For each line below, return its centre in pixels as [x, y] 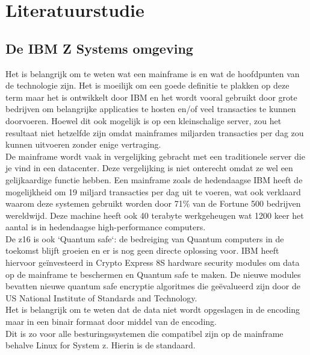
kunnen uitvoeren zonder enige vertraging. [83, 144]
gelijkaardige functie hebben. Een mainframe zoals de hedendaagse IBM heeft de [154, 179]
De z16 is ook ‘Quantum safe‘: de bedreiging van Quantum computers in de [145, 238]
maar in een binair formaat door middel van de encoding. [111, 322]
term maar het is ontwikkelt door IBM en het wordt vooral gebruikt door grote [151, 97]
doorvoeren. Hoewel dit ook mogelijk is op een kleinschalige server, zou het [144, 120]
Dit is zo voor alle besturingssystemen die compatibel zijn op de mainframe [144, 333]
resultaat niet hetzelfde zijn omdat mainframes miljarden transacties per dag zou [155, 132]
